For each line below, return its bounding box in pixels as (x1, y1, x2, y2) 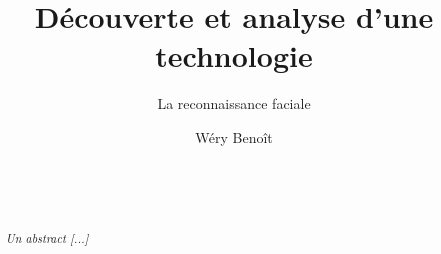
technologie (155, 35, 313, 76)
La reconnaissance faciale (157, 93, 311, 114)
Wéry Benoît (195, 126, 273, 147)
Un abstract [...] (5, 230, 89, 247)
